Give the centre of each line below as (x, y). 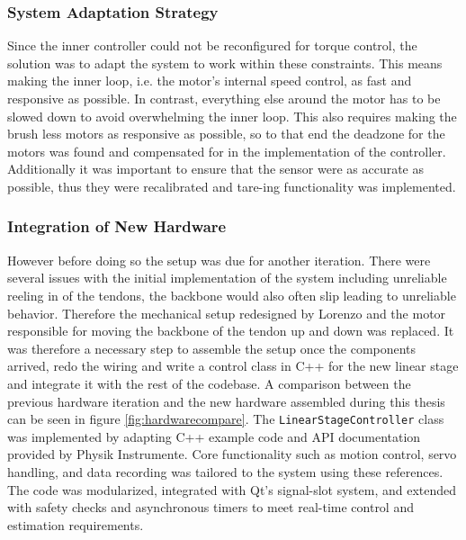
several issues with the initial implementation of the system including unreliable (227, 278)
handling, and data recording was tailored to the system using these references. (225, 471)
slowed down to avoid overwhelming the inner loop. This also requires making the (232, 116)
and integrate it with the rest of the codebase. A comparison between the (209, 383)
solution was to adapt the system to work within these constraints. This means (225, 63)
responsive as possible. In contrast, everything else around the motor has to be (224, 98)
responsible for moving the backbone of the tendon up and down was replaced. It (231, 331)
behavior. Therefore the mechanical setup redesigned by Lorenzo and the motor (227, 313)
